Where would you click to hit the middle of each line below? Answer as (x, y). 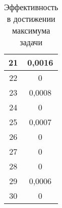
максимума (31, 30)
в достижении (31, 19)
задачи (31, 42)
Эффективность (31, 7)
